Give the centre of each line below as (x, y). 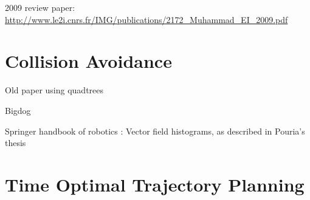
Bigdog (18, 110)
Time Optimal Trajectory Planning (155, 184)
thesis (15, 143)
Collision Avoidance (88, 61)
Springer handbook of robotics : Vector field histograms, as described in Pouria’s (155, 131)
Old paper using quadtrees (54, 90)
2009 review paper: (40, 7)
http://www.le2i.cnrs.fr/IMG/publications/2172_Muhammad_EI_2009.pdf (146, 19)
